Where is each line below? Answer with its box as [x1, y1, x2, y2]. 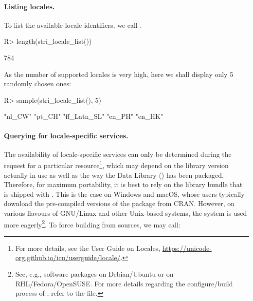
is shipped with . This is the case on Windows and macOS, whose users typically [4, 188, 245, 199]
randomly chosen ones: [4, 78, 71, 89]
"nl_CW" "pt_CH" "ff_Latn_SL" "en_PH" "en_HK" [4, 111, 163, 121]
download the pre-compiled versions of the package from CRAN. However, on [4, 198, 235, 208]
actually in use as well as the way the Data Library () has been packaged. [4, 169, 224, 180]
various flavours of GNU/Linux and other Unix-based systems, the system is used [4, 207, 247, 218]
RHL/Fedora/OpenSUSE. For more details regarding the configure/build [15, 278, 233, 288]
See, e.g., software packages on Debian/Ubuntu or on [15, 269, 174, 279]
